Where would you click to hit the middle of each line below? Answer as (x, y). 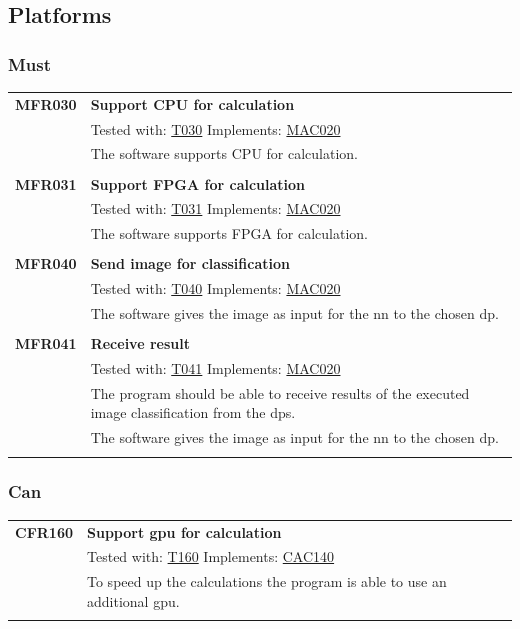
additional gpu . (133, 600)
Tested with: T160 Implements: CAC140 (211, 556)
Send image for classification (190, 263)
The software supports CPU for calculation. (224, 153)
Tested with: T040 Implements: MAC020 (215, 288)
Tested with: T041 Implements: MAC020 (215, 367)
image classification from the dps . (193, 412)
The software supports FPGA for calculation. (229, 233)
